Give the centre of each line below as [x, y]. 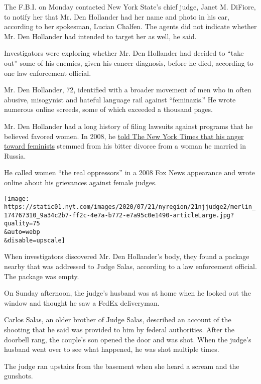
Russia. [15, 155]
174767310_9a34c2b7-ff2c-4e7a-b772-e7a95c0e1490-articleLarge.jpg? [119, 215]
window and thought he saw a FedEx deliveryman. [82, 302]
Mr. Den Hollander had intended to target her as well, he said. [100, 36]
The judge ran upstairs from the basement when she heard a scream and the [122, 366]
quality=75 [22, 224]
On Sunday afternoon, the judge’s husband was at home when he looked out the [127, 293]
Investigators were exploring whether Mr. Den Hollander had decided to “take [124, 53]
